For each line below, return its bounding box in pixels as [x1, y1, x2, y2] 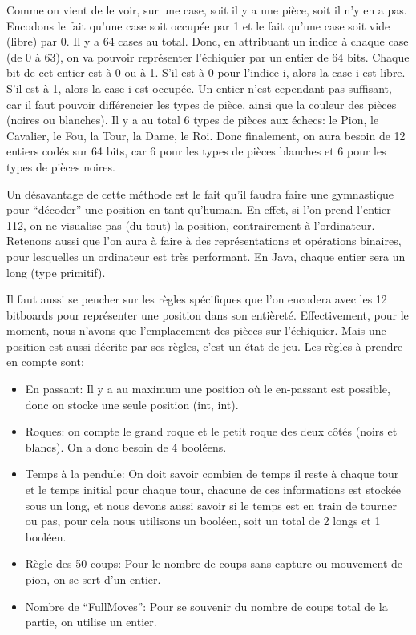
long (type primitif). [6, 263, 106, 280]
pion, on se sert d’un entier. [25, 571, 161, 587]
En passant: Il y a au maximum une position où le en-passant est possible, [25, 380, 390, 397]
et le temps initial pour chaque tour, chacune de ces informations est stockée [25, 481, 402, 498]
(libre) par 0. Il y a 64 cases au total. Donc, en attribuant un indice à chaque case [6, 33, 409, 50]
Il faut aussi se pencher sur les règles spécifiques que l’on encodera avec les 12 [6, 291, 387, 307]
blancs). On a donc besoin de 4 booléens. [25, 438, 227, 455]
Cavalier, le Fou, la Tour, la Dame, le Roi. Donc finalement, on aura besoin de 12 [6, 127, 406, 143]
